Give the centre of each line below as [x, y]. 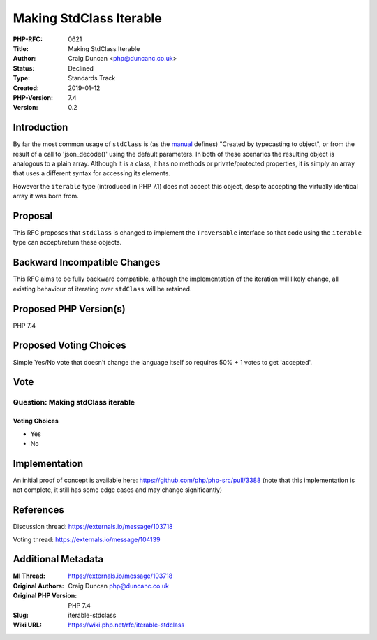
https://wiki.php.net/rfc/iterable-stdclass [126, 625]
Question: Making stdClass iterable [74, 402]
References [38, 510]
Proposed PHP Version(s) [69, 308]
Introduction [40, 128]
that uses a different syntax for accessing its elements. [92, 173]
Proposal [33, 216]
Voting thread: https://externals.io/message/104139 [87, 539]
